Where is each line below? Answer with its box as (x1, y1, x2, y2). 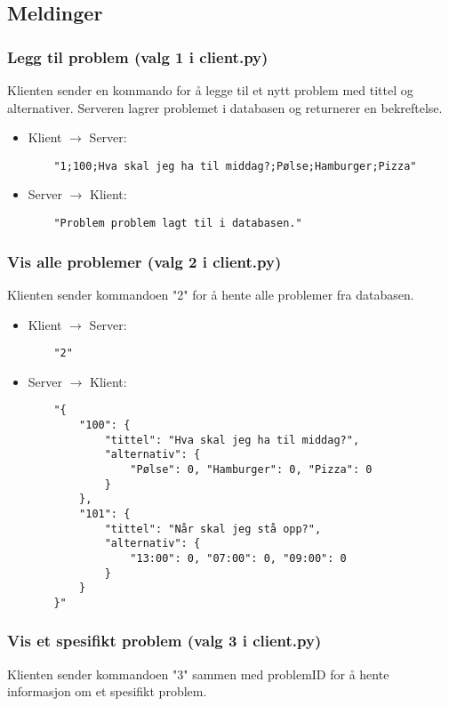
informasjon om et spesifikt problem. (7, 682, 207, 701)
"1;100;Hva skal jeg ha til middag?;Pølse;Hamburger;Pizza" (53, 159, 417, 172)
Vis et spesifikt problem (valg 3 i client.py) (7, 630, 322, 652)
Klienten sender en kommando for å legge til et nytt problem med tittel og (7, 81, 413, 99)
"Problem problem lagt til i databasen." (53, 217, 302, 230)
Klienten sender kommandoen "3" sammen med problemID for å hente (7, 664, 389, 683)
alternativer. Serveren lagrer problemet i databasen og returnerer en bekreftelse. (7, 98, 443, 116)
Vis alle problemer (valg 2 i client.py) (7, 250, 282, 272)
